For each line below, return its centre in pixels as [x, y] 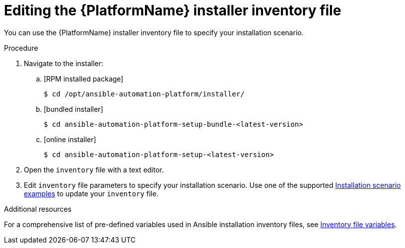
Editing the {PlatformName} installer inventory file [173, 10]
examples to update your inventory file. [91, 193]
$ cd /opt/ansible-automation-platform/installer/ [144, 94]
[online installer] [70, 139]
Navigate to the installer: [64, 63]
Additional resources [38, 209]
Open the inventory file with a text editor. [94, 169]
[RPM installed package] [84, 79]
